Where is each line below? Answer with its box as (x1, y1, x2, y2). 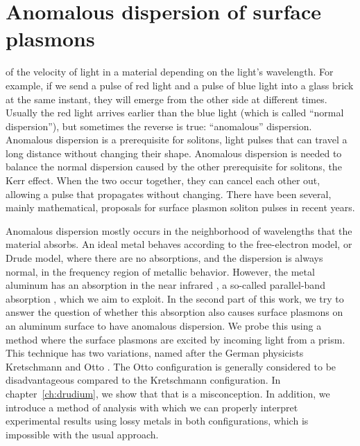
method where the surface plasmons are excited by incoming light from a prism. (6, 332, 345, 346)
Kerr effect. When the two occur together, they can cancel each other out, (6, 173, 320, 188)
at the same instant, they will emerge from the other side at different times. (6, 91, 327, 106)
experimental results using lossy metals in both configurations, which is (6, 413, 309, 428)
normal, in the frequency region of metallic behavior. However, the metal (6, 264, 315, 278)
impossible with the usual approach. (6, 427, 159, 441)
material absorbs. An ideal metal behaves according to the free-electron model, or (6, 237, 352, 251)
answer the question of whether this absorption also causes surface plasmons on (6, 305, 343, 319)
